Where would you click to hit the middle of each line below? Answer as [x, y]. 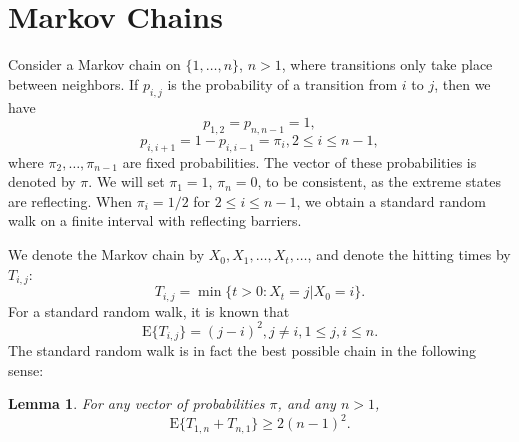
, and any [306, 403]
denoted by [42, 181]
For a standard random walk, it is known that [149, 310]
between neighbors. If [73, 83]
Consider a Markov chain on [94, 64]
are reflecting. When [70, 200]
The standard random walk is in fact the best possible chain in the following [242, 350]
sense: [26, 369]
